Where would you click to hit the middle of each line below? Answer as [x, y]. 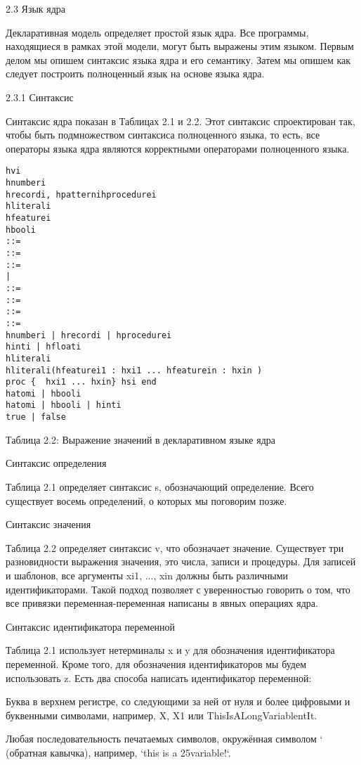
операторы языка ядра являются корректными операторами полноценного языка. [178, 148]
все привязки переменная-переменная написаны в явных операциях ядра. [162, 603]
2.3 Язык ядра [36, 8]
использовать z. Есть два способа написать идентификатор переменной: [159, 677]
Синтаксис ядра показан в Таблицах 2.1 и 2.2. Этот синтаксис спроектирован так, [180, 121]
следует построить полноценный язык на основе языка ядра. [135, 73]
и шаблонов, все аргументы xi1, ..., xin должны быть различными [147, 575]
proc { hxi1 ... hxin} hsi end [81, 382]
